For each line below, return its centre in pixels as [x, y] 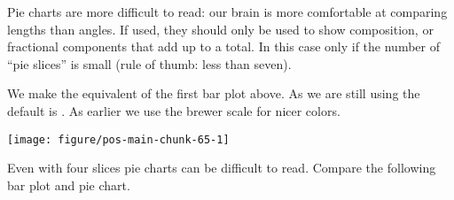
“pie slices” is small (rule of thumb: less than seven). [149, 63]
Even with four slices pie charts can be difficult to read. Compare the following [222, 168]
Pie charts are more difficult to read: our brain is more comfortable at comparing [227, 12]
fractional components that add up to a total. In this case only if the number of [223, 46]
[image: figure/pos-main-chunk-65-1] [118, 139]
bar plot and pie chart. [69, 185]
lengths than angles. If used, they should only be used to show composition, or [220, 29]
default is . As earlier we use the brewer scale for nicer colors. [174, 110]
